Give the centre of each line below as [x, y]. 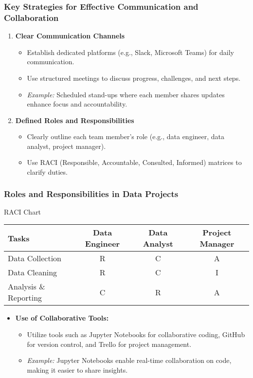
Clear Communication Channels [70, 36]
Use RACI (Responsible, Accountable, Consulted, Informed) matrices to [134, 162]
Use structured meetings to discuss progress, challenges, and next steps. [134, 78]
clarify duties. [47, 172]
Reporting [25, 298]
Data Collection [35, 258]
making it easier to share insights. [77, 369]
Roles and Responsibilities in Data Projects [91, 193]
